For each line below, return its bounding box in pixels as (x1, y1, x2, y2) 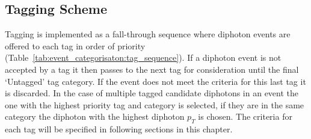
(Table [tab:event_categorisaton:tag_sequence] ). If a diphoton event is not (5, 51, 282, 64)
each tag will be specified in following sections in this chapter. (5, 123, 233, 135)
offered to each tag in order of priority (5, 39, 146, 52)
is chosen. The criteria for (198, 110, 292, 123)
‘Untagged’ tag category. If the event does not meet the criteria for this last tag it (5, 75, 306, 87)
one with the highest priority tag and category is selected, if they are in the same (5, 98, 304, 111)
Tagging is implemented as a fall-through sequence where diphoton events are (5, 28, 291, 40)
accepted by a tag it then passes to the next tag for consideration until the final (5, 63, 299, 75)
